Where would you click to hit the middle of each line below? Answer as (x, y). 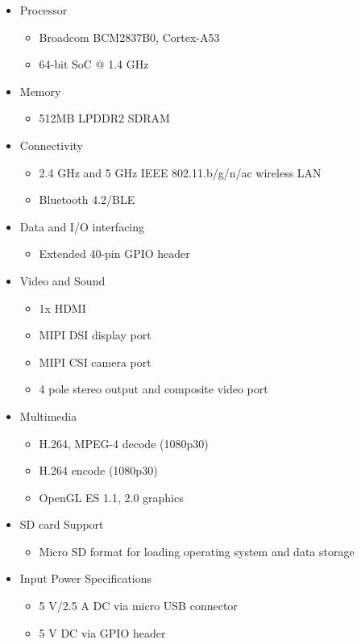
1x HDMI (62, 307)
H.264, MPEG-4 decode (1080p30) (124, 443)
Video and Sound (62, 280)
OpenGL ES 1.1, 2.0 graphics (111, 497)
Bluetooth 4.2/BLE (87, 199)
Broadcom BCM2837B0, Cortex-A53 (129, 37)
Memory (40, 91)
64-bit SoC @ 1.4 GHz (94, 64)
